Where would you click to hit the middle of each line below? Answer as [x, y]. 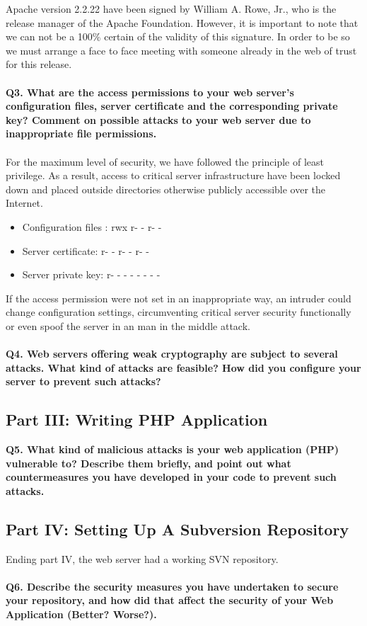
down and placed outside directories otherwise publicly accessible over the [166, 189]
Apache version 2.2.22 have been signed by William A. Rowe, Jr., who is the [171, 8]
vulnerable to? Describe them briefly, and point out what [148, 463]
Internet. [24, 203]
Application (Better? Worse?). [81, 614]
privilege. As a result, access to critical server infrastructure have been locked [173, 175]
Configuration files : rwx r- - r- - [92, 226]
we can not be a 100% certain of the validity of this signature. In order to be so [178, 36]
